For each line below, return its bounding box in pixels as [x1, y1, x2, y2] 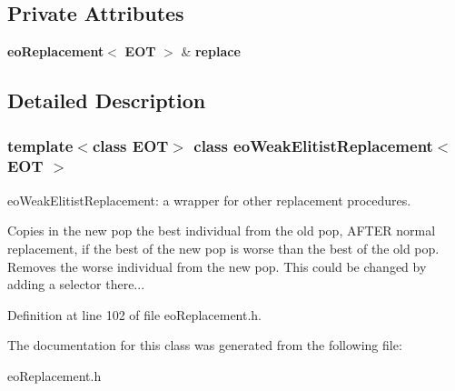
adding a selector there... [7, 275, 145, 294]
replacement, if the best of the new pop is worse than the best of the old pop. [7, 238, 440, 257]
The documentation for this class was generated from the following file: [7, 336, 402, 355]
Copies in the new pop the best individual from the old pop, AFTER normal [7, 221, 436, 240]
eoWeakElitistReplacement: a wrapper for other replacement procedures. [7, 190, 411, 209]
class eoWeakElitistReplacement [193, 134, 433, 156]
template [7, 134, 74, 156]
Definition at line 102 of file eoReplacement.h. [7, 305, 262, 324]
